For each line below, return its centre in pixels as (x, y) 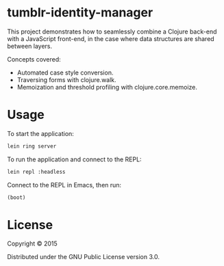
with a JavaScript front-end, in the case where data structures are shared (111, 38)
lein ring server (32, 146)
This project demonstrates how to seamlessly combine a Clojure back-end (112, 31)
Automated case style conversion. (65, 72)
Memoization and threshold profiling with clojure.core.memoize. (107, 87)
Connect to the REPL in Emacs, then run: (64, 185)
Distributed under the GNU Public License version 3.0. (83, 257)
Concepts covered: (34, 59)
